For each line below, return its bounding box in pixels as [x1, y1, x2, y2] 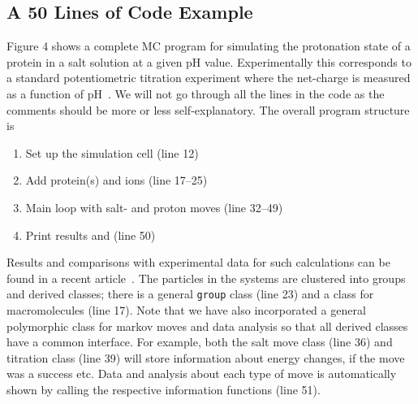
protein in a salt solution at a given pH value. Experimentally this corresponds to [6, 53, 412, 70]
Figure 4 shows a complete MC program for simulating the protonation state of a [6, 37, 411, 54]
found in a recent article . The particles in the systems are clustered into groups [6, 269, 406, 286]
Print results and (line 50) [25, 226, 156, 243]
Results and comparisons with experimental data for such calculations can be [6, 254, 390, 271]
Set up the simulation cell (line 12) [25, 144, 199, 161]
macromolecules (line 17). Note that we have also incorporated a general [6, 301, 366, 318]
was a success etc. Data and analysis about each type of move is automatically [6, 365, 397, 382]
